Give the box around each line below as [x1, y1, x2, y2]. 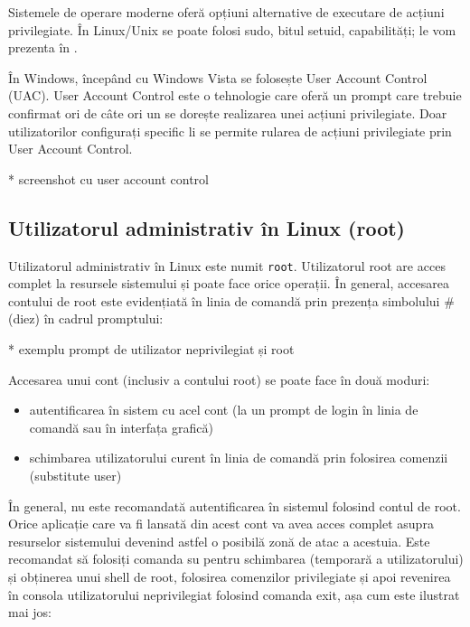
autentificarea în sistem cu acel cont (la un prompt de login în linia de [29, 400, 418, 419]
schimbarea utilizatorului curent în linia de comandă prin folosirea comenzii [29, 448, 448, 467]
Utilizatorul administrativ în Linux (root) [8, 213, 405, 241]
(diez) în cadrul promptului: [8, 309, 164, 328]
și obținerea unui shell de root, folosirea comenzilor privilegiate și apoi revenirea [8, 566, 451, 585]
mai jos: [8, 603, 52, 622]
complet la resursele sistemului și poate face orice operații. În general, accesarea [8, 274, 449, 293]
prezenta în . [8, 38, 78, 57]
